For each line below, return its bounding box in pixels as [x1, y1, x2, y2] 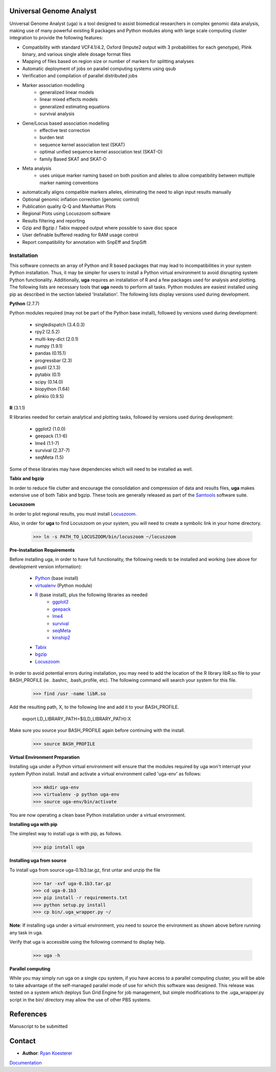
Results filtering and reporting [22, 217, 85, 224]
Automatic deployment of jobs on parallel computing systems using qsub [22, 65, 176, 72]
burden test [39, 135, 64, 141]
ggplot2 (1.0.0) [35, 426, 66, 432]
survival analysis [39, 110, 75, 117]
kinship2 [52, 635, 71, 641]
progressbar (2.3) [35, 357, 73, 363]
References [9, 1010, 47, 1019]
